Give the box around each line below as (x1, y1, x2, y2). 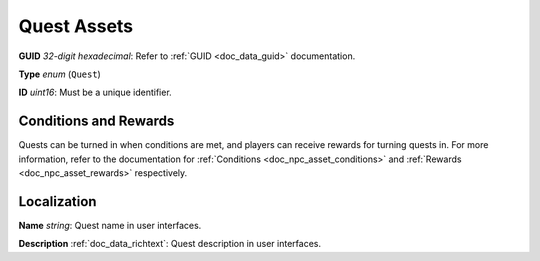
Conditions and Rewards (18, 113, 175, 130)
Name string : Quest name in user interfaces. (18, 219, 202, 231)
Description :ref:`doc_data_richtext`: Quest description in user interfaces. (18, 238, 322, 250)
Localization (18, 193, 97, 210)
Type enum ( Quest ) (18, 68, 102, 80)
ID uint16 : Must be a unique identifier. (18, 86, 172, 99)
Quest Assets (18, 15, 134, 37)
